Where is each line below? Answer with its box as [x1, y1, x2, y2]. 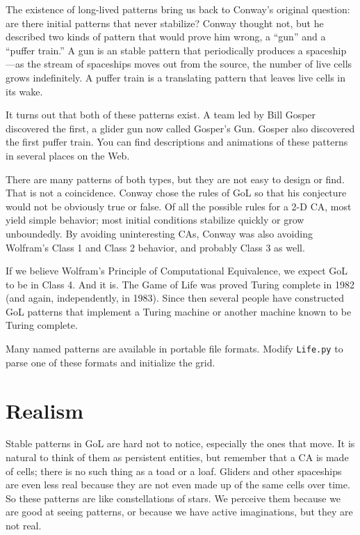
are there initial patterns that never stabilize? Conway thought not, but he [6, 15, 324, 30]
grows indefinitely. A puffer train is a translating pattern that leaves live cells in [6, 70, 346, 84]
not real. [6, 518, 42, 532]
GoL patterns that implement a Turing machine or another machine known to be [6, 304, 352, 318]
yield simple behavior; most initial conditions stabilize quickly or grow [6, 212, 304, 227]
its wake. [6, 84, 43, 98]
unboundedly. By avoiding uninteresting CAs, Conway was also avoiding [6, 226, 313, 240]
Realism [6, 396, 83, 424]
